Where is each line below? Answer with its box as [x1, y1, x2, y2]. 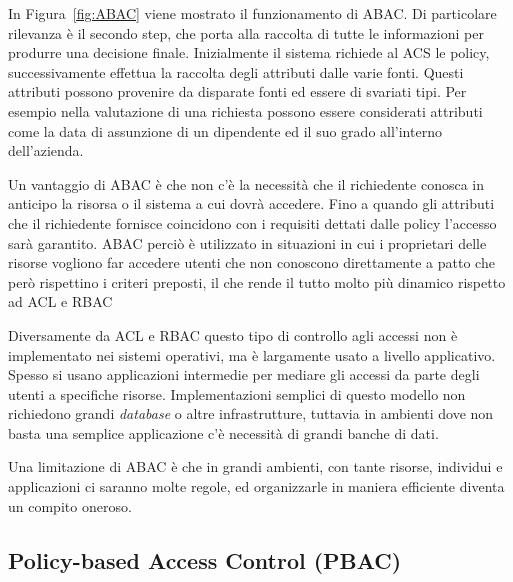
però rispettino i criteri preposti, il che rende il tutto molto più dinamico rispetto [8, 271, 506, 292]
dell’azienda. [8, 140, 84, 161]
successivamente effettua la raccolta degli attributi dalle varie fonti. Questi [8, 61, 464, 82]
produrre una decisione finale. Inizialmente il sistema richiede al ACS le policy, [8, 42, 490, 63]
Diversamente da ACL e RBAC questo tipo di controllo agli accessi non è [8, 324, 458, 345]
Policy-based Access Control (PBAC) [8, 544, 402, 575]
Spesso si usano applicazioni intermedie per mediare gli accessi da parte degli [8, 364, 480, 385]
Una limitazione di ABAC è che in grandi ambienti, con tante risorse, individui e [8, 456, 503, 477]
